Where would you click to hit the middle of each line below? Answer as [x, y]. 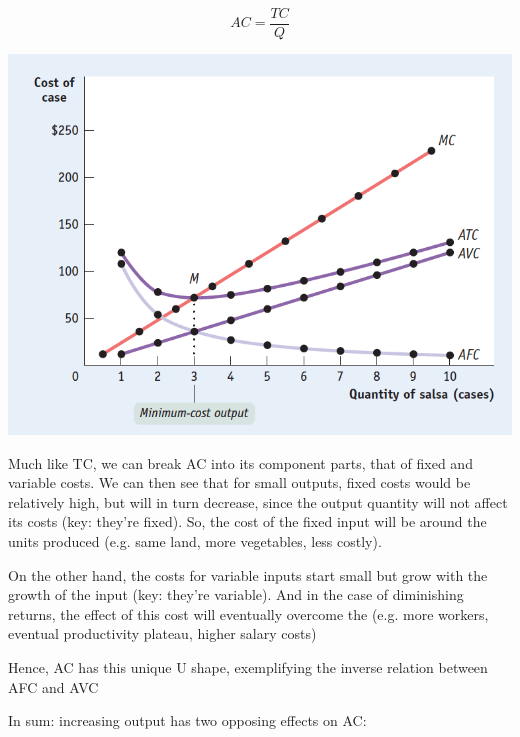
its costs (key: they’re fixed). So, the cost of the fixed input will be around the [247, 521]
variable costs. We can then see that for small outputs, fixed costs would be [239, 482]
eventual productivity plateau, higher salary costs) [162, 633]
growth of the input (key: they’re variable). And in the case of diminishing [236, 594]
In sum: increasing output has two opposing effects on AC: [187, 720]
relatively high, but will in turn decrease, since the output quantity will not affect [258, 501]
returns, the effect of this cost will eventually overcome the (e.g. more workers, [248, 613]
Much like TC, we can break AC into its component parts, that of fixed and [240, 462]
